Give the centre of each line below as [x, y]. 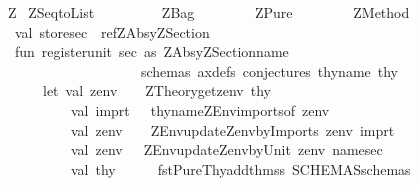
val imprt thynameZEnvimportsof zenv [200, 109]
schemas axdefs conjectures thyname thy [269, 70]
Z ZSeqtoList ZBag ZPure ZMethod [208, 12]
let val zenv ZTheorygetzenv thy [156, 90]
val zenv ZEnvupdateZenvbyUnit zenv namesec [226, 149]
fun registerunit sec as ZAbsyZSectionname [151, 51]
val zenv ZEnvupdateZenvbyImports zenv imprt [232, 129]
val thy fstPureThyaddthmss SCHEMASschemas [240, 168]
